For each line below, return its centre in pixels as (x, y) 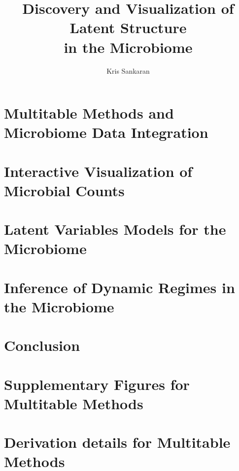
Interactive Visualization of (98, 171)
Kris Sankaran (128, 70)
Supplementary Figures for (97, 384)
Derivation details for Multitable (117, 442)
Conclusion (42, 345)
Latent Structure (128, 27)
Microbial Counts (64, 190)
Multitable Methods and (89, 113)
